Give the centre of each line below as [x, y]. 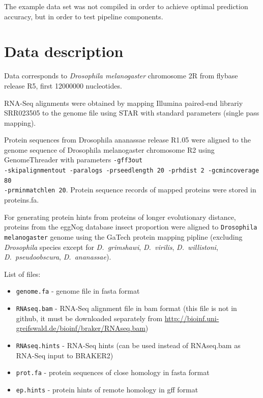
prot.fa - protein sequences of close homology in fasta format [113, 372]
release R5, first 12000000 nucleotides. [63, 85]
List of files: [22, 274]
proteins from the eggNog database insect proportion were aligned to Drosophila [131, 227]
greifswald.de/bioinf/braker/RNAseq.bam [81, 328]
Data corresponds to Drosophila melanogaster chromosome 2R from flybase [121, 76]
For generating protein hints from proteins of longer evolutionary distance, [120, 217]
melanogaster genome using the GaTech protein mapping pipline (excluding [123, 236]
